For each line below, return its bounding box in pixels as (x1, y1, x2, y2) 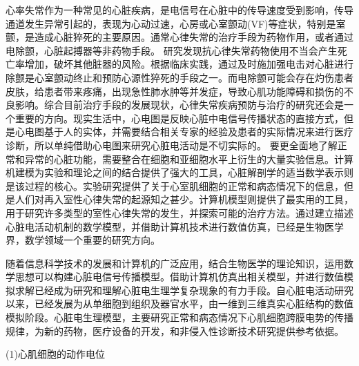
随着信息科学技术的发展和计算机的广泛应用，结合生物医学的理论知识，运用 (6, 256, 344, 270)
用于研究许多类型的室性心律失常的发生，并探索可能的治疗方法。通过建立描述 (6, 205, 353, 220)
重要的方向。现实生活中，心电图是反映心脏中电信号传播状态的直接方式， (14, 110, 344, 125)
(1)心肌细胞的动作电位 (6, 347, 105, 361)
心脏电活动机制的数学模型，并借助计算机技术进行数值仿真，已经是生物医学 (6, 219, 344, 233)
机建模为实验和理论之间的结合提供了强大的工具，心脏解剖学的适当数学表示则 (6, 165, 353, 180)
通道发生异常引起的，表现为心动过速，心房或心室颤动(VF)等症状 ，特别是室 (6, 16, 346, 30)
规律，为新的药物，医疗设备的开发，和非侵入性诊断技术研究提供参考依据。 (6, 323, 344, 338)
